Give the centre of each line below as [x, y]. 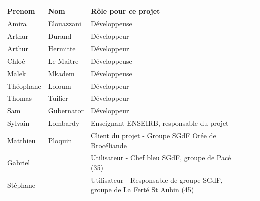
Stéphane [22, 184]
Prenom [21, 11]
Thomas [20, 98]
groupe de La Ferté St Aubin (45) [143, 189]
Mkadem [61, 73]
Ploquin [60, 140]
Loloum [60, 86]
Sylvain [19, 123]
